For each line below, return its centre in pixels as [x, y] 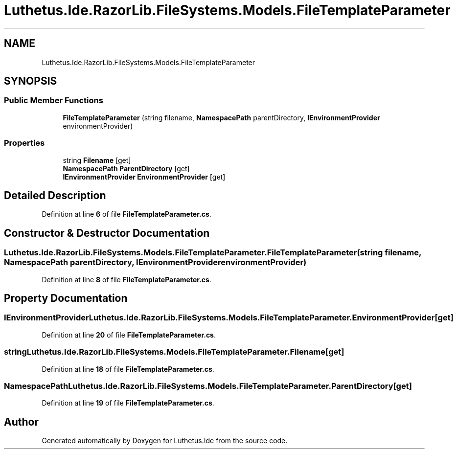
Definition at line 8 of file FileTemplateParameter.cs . [126, 279]
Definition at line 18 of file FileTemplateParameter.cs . [128, 369]
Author [21, 422]
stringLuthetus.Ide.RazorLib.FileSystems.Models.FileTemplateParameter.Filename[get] [174, 352]
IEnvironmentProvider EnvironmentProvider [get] [144, 177]
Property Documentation [66, 298]
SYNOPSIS [31, 81]
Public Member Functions [54, 101]
